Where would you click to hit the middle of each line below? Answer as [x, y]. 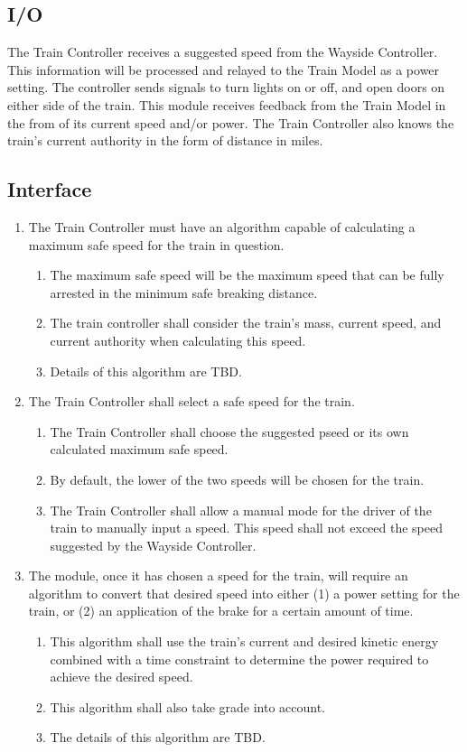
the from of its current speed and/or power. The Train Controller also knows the [231, 122]
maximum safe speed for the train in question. [156, 244]
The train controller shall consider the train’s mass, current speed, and [246, 323]
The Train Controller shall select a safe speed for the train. [191, 401]
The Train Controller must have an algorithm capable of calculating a [222, 226]
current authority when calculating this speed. [178, 340]
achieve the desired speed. [121, 677]
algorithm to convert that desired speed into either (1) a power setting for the [244, 593]
